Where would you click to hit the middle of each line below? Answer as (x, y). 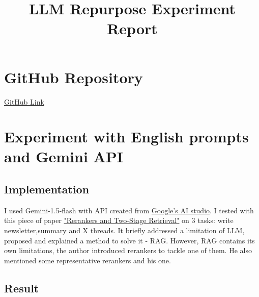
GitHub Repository (74, 77)
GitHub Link (24, 101)
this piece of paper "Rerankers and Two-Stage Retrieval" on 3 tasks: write (119, 220)
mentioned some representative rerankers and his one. (88, 260)
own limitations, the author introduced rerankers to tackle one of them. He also (128, 250)
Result (22, 288)
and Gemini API (64, 156)
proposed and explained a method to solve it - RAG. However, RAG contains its (129, 240)
